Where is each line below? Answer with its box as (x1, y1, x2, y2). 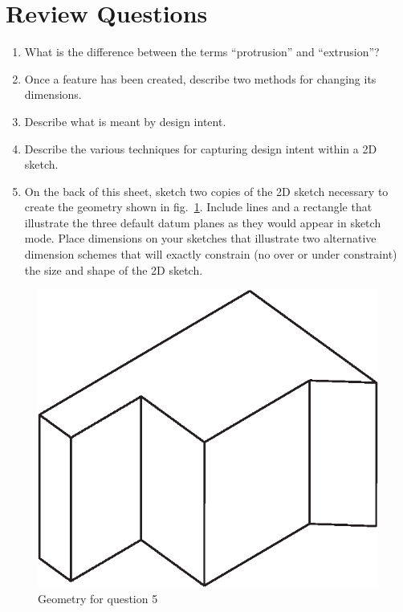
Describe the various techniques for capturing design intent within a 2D (24, 140, 377, 157)
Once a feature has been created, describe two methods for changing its (24, 70, 377, 87)
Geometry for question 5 (38, 590, 158, 607)
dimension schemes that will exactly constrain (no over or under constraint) (24, 246, 397, 263)
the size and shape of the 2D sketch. (24, 261, 203, 278)
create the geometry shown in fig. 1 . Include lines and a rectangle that (24, 198, 372, 215)
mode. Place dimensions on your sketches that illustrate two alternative (24, 230, 377, 247)
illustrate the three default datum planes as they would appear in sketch (24, 214, 381, 231)
